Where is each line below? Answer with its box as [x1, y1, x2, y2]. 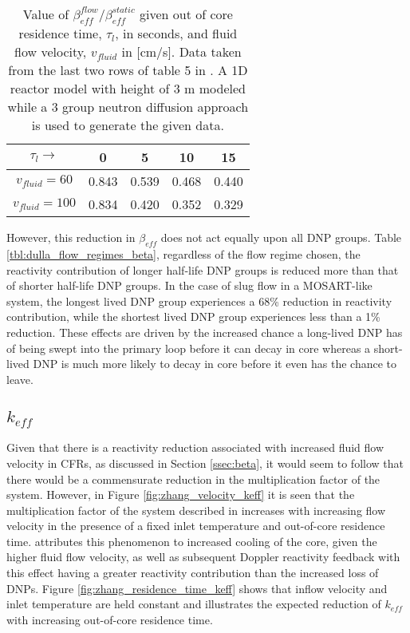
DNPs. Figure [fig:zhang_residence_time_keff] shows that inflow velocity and [6, 580, 388, 596]
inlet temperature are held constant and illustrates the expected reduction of [6, 595, 381, 612]
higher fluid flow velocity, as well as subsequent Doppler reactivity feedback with [6, 548, 400, 565]
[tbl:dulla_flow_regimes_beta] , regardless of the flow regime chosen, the [6, 245, 361, 262]
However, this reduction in [6, 229, 136, 246]
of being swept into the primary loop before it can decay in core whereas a [6, 339, 371, 356]
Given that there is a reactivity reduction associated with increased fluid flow [6, 439, 384, 456]
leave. [6, 370, 34, 387]
